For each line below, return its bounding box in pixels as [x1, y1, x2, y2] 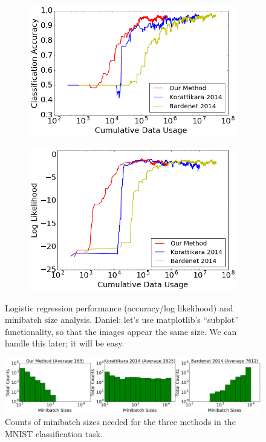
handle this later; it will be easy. [5, 337, 125, 349]
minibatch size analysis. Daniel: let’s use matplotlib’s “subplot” [5, 313, 239, 326]
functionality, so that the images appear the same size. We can [5, 325, 237, 337]
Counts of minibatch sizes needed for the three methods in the [5, 415, 236, 428]
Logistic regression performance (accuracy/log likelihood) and [5, 301, 233, 314]
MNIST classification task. [5, 427, 103, 440]
